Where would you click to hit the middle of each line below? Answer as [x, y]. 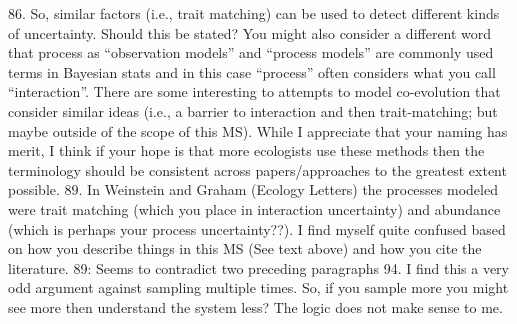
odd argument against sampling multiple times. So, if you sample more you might [258, 287]
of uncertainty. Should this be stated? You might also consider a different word [250, 32]
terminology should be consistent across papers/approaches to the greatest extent [257, 169]
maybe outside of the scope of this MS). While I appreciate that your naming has [258, 130]
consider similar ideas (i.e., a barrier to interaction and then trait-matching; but [253, 110]
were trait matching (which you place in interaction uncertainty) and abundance [254, 208]
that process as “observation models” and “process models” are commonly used [251, 52]
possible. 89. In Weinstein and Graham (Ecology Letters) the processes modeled [253, 189]
